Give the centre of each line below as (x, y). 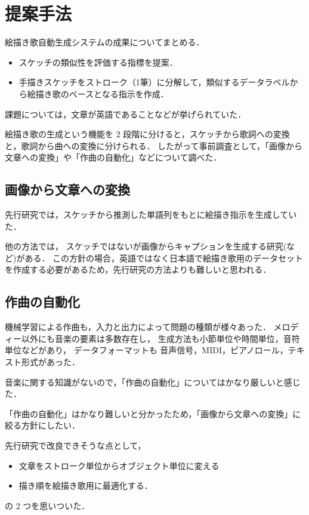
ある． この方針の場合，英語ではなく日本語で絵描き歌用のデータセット (164, 257)
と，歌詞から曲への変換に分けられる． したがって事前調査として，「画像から (154, 145)
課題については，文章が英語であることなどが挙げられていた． (126, 114)
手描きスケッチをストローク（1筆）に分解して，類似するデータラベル (154, 82)
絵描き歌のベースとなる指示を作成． (98, 93)
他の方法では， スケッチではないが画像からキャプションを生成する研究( (146, 246)
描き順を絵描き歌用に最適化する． (86, 485)
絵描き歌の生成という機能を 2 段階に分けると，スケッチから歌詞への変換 (147, 134)
